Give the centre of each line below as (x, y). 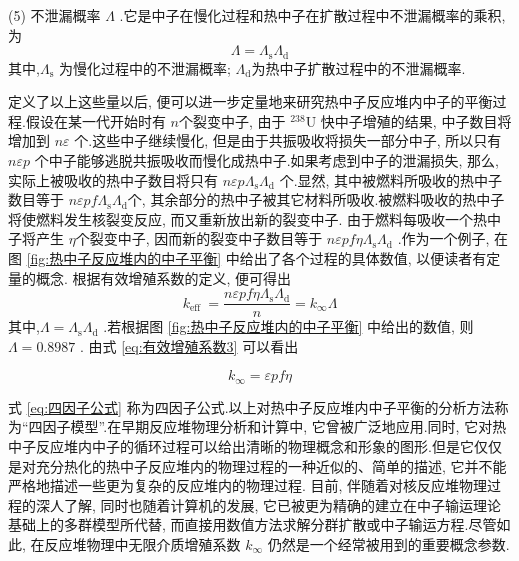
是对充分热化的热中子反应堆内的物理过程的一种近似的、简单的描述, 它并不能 (257, 465)
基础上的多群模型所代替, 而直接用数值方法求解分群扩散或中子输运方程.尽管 (252, 524)
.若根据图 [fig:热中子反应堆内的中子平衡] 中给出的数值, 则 (288, 326)
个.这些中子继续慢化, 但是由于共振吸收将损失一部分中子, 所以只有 (288, 140)
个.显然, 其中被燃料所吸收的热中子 (391, 179)
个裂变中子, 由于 (232, 120)
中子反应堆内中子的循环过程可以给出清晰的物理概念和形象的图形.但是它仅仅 (255, 446)
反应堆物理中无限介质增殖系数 (142, 544)
